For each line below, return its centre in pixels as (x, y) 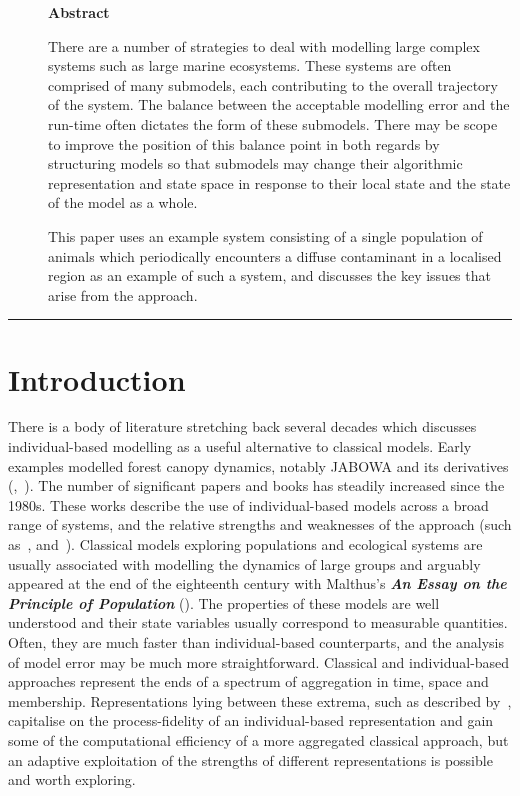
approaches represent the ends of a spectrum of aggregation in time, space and (248, 681)
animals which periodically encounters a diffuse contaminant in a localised (275, 255)
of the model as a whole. (123, 202)
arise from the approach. (123, 294)
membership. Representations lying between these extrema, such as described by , (260, 700)
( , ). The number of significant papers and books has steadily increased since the (256, 485)
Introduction (97, 378)
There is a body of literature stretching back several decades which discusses (242, 426)
